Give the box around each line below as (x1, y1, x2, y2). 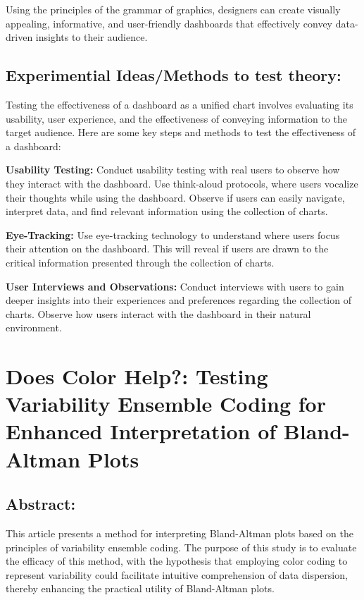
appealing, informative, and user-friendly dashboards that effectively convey (6, 16, 332, 30)
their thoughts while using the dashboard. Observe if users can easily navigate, (6, 190, 345, 204)
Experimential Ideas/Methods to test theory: (6, 64, 341, 86)
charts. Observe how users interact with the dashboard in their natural (6, 306, 311, 321)
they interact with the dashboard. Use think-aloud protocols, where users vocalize (6, 176, 358, 190)
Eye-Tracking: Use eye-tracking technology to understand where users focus (6, 227, 340, 242)
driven (6, 30, 33, 44)
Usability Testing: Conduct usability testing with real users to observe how (6, 162, 340, 177)
